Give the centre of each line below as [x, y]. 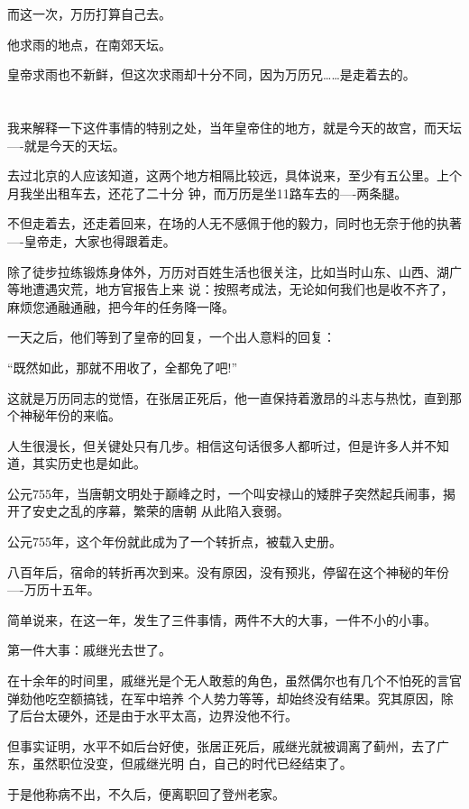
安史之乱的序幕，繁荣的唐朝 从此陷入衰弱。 [161, 511]
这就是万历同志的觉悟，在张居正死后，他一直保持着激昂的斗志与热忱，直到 [228, 397]
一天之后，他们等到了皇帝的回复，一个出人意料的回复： [171, 337]
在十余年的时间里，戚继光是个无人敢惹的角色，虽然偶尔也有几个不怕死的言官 [234, 680]
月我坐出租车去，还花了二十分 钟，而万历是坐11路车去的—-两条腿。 [207, 193]
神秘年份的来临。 [70, 415]
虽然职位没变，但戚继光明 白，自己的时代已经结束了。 [192, 763]
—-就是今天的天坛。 [66, 145]
